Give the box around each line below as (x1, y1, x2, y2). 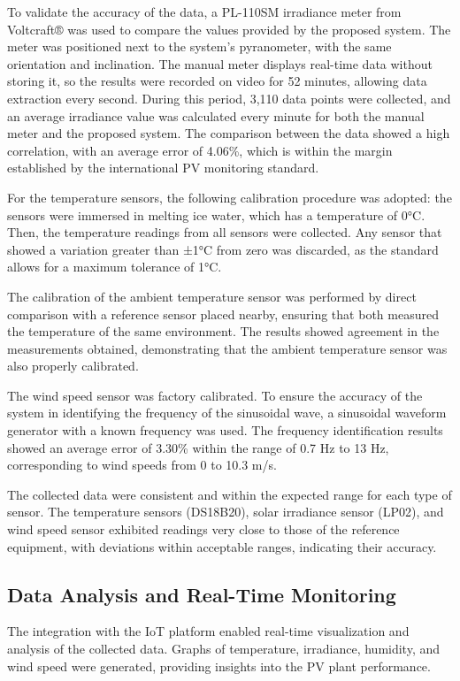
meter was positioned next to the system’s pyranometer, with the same (7, 37, 392, 56)
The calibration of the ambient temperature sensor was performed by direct (7, 287, 417, 305)
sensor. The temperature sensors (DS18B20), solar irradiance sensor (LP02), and (7, 502, 444, 521)
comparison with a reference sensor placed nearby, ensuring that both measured (7, 304, 439, 323)
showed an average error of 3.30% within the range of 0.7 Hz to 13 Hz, (7, 438, 389, 456)
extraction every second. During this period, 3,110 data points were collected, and (7, 88, 451, 107)
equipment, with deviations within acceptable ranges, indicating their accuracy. (7, 537, 437, 555)
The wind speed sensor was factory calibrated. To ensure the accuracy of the (7, 386, 423, 404)
